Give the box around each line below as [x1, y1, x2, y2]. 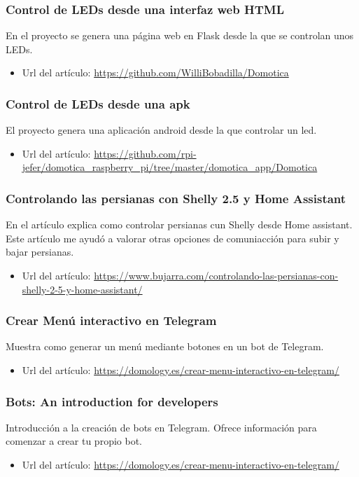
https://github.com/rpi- [94, 146, 197, 160]
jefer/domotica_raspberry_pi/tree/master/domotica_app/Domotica [22, 160, 318, 174]
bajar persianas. [6, 244, 74, 259]
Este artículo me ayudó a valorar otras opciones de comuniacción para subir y [6, 230, 339, 245]
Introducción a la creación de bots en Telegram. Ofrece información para [6, 420, 317, 434]
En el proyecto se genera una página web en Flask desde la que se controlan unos [6, 28, 354, 43]
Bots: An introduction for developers [6, 392, 218, 410]
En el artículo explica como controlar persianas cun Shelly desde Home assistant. [6, 217, 353, 232]
